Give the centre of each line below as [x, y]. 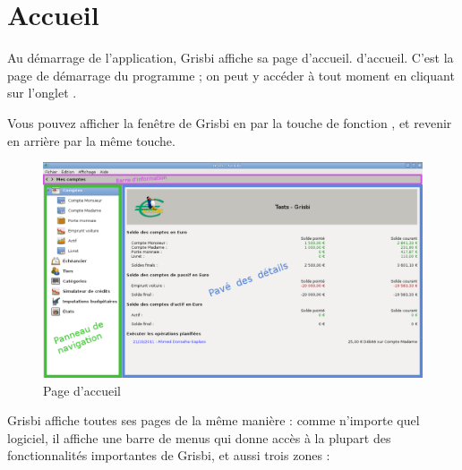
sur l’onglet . [42, 93]
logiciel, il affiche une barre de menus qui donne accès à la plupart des [199, 437]
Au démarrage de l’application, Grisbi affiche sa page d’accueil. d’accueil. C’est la [231, 58]
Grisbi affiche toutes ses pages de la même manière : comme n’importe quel [214, 420]
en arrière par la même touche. [91, 140]
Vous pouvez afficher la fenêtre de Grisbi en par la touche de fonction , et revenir [230, 122]
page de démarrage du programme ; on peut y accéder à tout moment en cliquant [231, 75]
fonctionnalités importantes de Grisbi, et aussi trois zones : [169, 455]
